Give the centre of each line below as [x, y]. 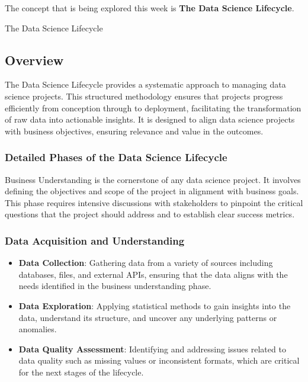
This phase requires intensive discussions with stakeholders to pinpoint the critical [154, 202]
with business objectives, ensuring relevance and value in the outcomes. [134, 131]
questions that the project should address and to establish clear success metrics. [150, 214]
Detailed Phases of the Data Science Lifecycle [116, 157]
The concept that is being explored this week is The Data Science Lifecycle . [150, 8]
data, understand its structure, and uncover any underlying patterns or [148, 317]
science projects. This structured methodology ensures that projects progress [144, 96]
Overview [34, 60]
